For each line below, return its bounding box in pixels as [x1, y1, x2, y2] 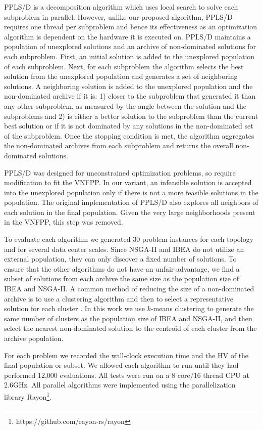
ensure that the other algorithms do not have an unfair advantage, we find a [4, 263, 240, 274]
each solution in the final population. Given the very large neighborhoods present [4, 206, 255, 217]
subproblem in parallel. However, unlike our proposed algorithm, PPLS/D [4, 11, 233, 22]
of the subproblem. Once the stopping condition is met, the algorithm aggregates [4, 130, 254, 141]
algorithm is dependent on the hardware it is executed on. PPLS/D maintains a [4, 31, 251, 41]
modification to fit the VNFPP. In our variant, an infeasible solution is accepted [4, 177, 252, 188]
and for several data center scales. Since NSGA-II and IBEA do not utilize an [4, 243, 244, 254]
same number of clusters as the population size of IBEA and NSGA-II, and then [4, 313, 252, 323]
